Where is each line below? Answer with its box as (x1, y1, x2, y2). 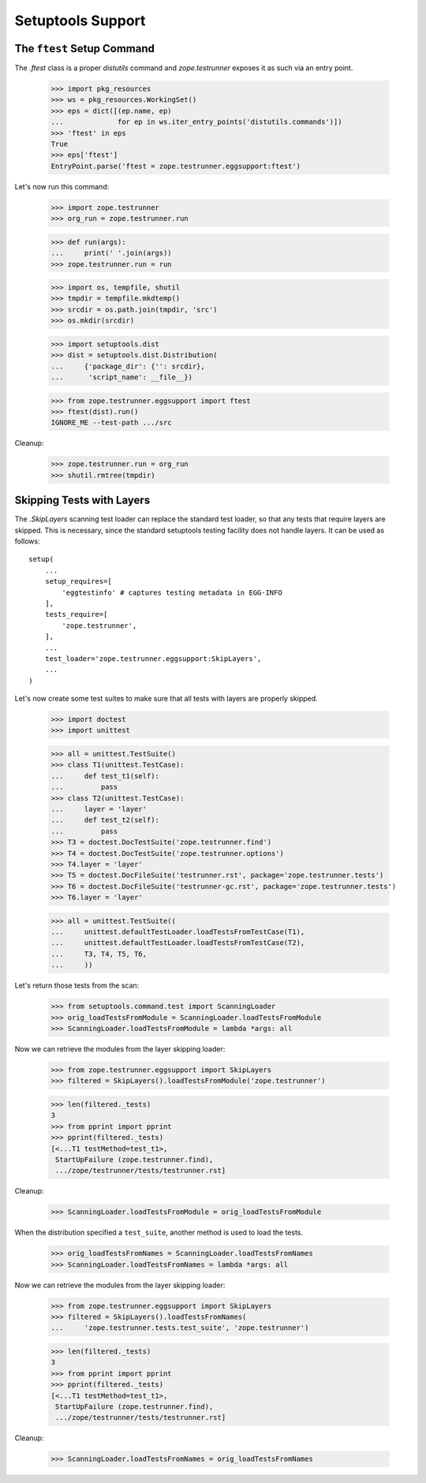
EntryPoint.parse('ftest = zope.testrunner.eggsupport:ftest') (50, 162, 301, 170)
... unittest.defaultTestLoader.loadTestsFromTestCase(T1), (50, 928, 305, 936)
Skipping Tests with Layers (14, 494, 151, 507)
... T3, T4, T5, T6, (50, 949, 148, 958)
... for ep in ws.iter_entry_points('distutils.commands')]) (50, 118, 342, 126)
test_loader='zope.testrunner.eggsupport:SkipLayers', (44, 654, 262, 663)
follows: (14, 536, 40, 546)
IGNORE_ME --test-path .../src (50, 418, 173, 428)
